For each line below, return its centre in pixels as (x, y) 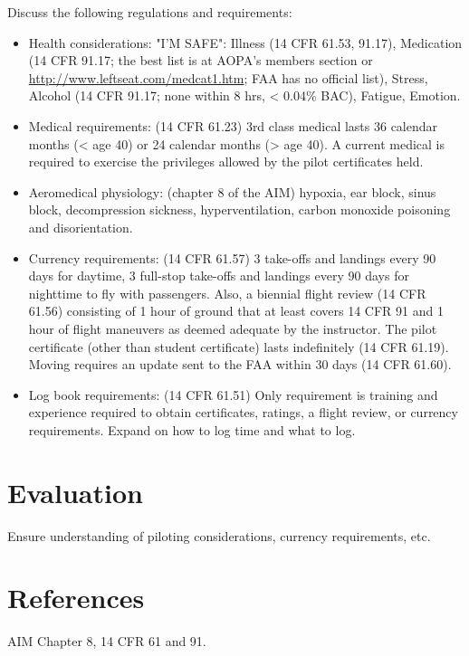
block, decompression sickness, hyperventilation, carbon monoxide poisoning (239, 209)
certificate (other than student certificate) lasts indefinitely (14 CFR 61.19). (239, 346)
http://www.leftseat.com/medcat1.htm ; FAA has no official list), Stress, (228, 77)
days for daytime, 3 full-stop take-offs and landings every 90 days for (219, 276)
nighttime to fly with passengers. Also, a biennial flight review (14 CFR (227, 293)
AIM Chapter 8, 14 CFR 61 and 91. (107, 641)
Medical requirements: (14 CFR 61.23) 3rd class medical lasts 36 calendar (233, 125)
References (76, 598)
